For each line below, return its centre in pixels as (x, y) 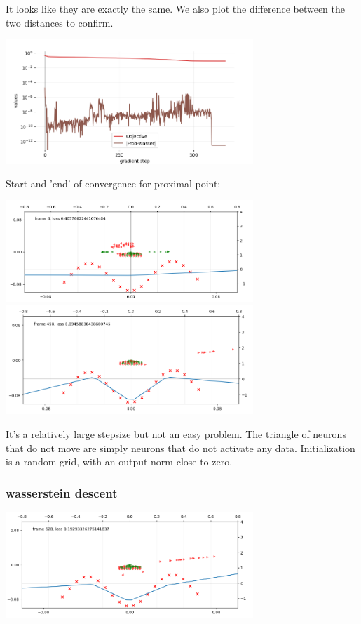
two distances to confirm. (60, 22)
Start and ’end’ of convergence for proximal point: (113, 183)
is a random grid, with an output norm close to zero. (119, 462)
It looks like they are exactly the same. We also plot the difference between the (176, 8)
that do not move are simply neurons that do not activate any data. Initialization (180, 447)
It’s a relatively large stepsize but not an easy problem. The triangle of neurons (176, 434)
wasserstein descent (62, 492)
